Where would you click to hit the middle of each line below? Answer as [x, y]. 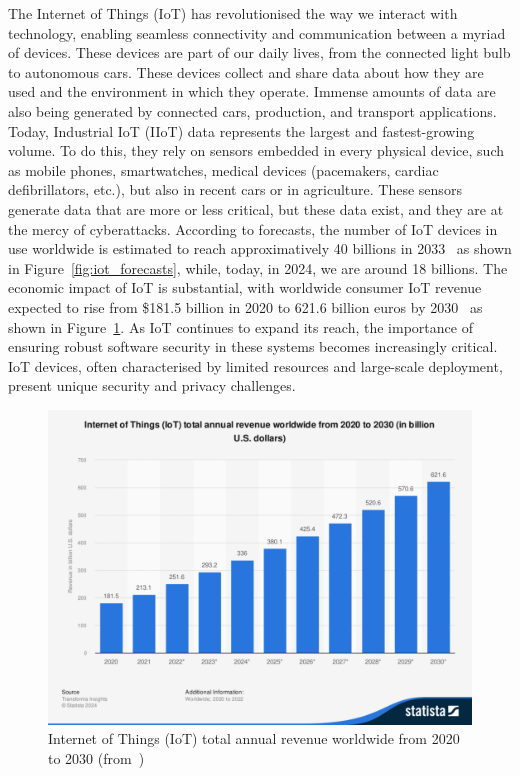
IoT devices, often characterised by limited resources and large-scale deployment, [255, 365]
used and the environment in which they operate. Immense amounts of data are [252, 91]
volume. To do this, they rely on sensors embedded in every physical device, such [256, 150]
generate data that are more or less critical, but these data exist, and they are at [256, 208]
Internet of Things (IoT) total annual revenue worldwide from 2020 [254, 738]
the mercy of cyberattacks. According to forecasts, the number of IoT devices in [253, 228]
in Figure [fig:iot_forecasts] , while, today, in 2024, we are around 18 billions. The [258, 267]
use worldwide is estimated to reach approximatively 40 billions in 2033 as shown [260, 248]
